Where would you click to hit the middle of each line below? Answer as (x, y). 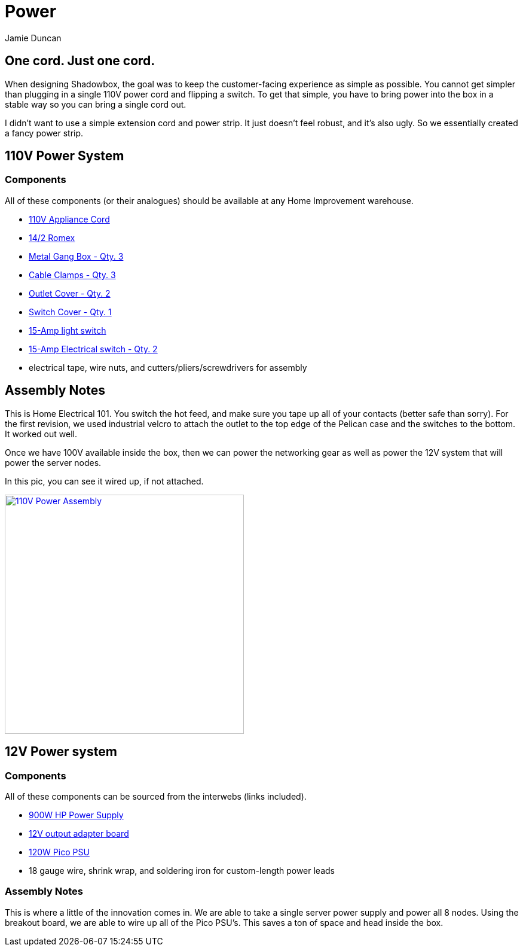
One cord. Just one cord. (80, 61)
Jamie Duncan (33, 38)
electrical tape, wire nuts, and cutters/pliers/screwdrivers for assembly (168, 367)
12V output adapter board (79, 833)
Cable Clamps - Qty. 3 (72, 275)
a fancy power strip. (44, 133)
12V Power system (61, 752)
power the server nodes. (53, 462)
